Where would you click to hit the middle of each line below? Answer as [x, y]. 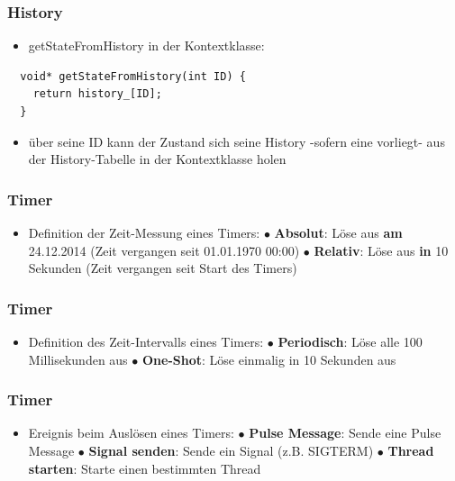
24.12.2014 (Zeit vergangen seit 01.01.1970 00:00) [164, 250]
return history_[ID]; [97, 94]
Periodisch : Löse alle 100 [350, 341]
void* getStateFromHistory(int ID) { [133, 76]
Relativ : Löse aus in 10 [381, 250]
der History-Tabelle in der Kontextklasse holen [157, 159]
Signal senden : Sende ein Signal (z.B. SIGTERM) [231, 450]
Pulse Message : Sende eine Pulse [345, 433]
